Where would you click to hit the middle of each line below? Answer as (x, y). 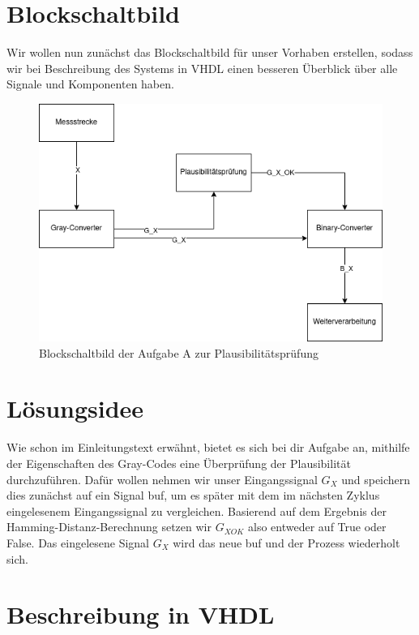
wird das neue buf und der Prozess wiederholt (286, 542)
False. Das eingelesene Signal (78, 542)
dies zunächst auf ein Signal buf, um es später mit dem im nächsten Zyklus (193, 495)
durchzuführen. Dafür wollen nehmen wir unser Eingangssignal (162, 479)
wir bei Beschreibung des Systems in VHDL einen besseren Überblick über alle (202, 68)
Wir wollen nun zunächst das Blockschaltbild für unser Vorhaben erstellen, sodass (210, 52)
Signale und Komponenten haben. (90, 84)
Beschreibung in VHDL (141, 614)
